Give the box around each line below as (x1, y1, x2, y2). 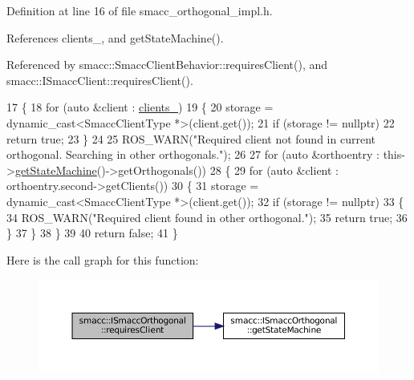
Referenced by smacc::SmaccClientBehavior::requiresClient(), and (6, 56, 328, 73)
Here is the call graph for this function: (6, 251, 199, 268)
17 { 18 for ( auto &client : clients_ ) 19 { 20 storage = (6, 99, 274, 115)
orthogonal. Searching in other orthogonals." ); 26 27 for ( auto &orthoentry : (6, 146, 379, 163)
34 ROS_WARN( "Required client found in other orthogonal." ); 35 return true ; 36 (6, 208, 408, 225)
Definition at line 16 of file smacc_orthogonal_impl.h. (6, 2, 273, 18)
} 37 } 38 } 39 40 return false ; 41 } (6, 224, 178, 241)
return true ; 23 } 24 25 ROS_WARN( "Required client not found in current (6, 130, 375, 147)
